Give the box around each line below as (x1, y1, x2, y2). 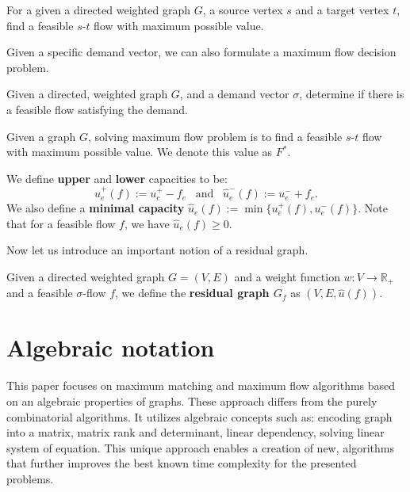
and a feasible (6, 284, 73, 301)
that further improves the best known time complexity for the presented (6, 455, 357, 471)
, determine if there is (299, 86, 404, 102)
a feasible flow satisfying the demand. (6, 101, 188, 117)
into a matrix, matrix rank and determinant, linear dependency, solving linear (6, 424, 385, 441)
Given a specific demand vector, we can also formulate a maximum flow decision (6, 44, 397, 60)
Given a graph (6, 128, 76, 144)
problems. (6, 470, 54, 486)
